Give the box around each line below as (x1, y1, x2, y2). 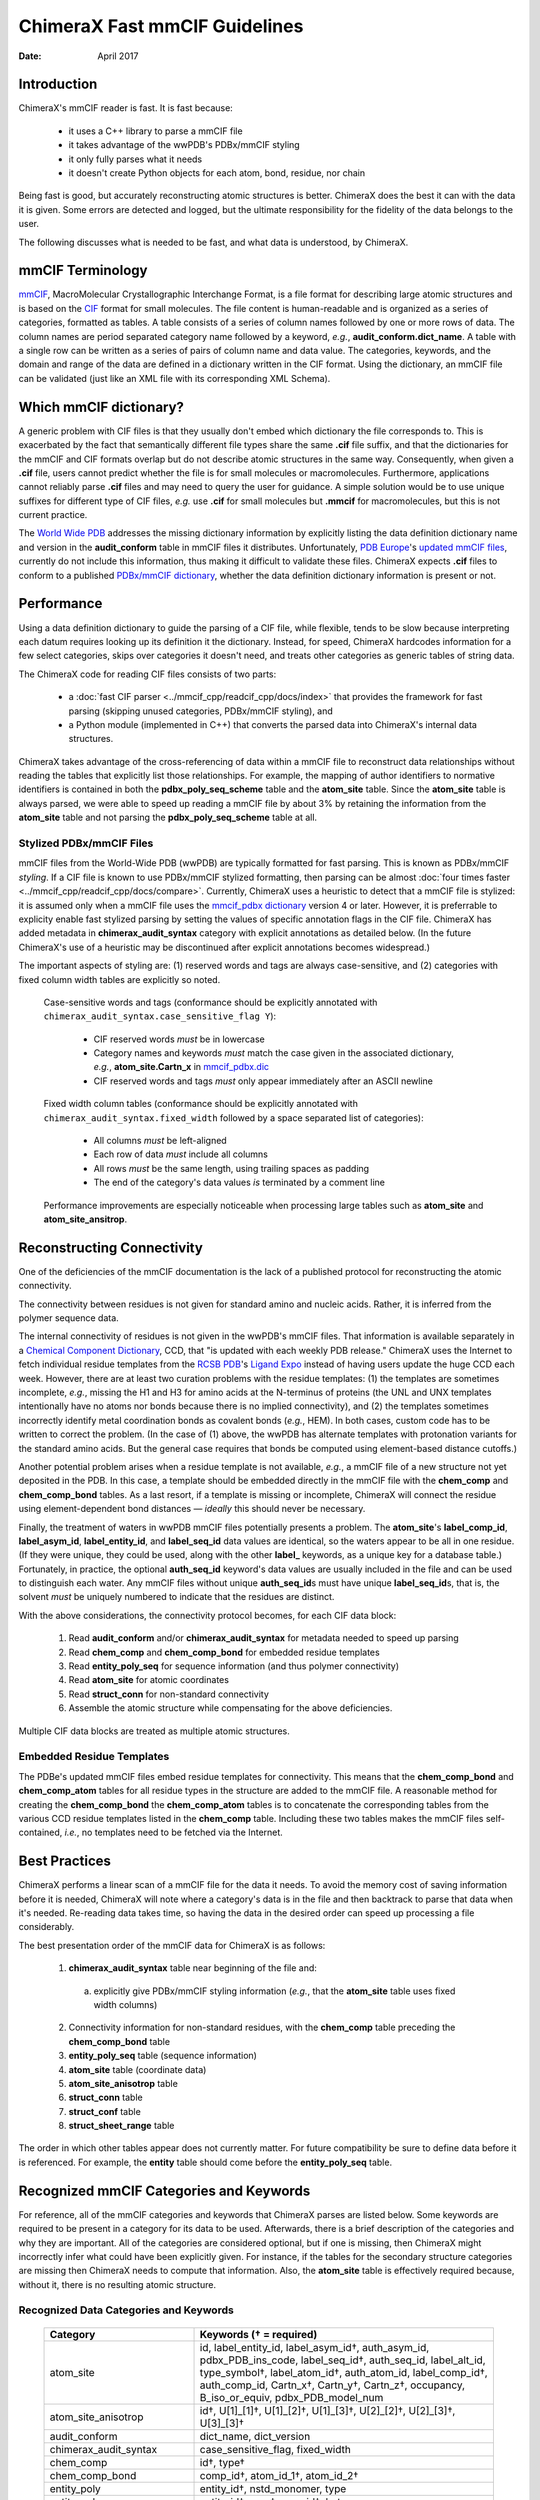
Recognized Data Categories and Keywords (18, 2303, 234, 2317)
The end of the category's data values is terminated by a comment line (93, 1176, 385, 1189)
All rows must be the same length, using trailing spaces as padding (93, 1162, 370, 1174)
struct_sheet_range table (68, 2120, 175, 2132)
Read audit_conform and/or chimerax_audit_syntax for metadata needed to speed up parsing (68, 1632, 459, 1644)
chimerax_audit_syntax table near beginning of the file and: (68, 1962, 317, 1974)
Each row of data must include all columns (93, 1148, 269, 1160)
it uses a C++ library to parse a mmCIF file (68, 125, 244, 137)
